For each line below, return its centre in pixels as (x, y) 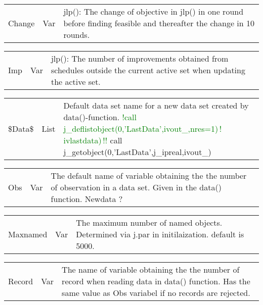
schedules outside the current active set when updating (148, 70)
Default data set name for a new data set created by (156, 105)
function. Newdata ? (87, 199)
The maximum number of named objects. (149, 222)
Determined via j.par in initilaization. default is (160, 234)
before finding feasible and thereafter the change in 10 (159, 23)
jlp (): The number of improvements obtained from (140, 58)
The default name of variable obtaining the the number (149, 175)
